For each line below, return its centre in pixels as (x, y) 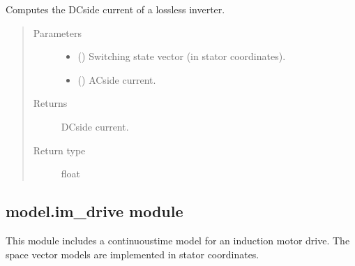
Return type (59, 150)
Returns (50, 103)
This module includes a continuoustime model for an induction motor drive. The (178, 240)
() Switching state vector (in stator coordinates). (182, 56)
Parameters (57, 32)
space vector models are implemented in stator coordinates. (133, 254)
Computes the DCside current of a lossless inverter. (115, 9)
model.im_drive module (95, 211)
